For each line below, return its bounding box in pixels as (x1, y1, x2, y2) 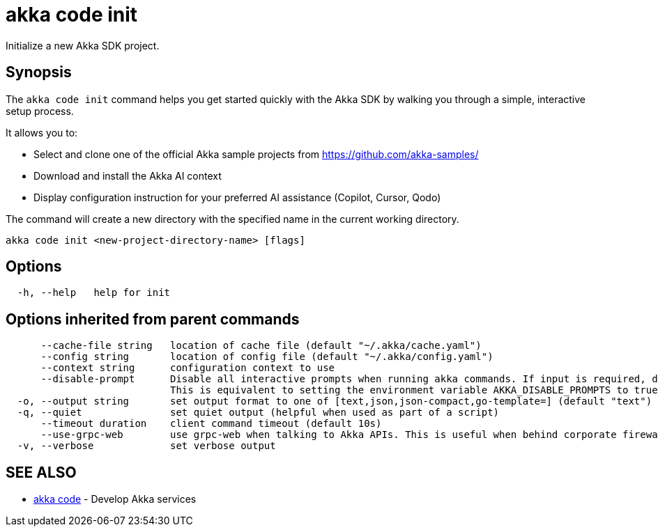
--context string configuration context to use (40, 362, 335, 374)
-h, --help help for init (17, 287, 171, 299)
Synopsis (6, 63, 72, 81)
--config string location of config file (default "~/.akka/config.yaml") (40, 351, 493, 363)
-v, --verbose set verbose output (17, 440, 276, 452)
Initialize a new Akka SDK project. (6, 39, 160, 52)
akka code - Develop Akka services (33, 493, 197, 506)
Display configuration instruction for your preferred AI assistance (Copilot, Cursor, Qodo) (33, 191, 441, 203)
